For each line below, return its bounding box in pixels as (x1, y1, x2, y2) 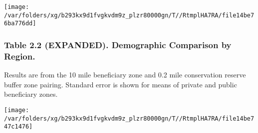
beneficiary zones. (4, 89, 58, 99)
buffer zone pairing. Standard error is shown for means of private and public (4, 79, 237, 89)
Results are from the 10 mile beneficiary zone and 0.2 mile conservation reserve (4, 69, 246, 80)
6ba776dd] (4, 20, 36, 27)
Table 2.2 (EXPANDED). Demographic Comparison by (4, 38, 232, 51)
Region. (4, 50, 35, 62)
